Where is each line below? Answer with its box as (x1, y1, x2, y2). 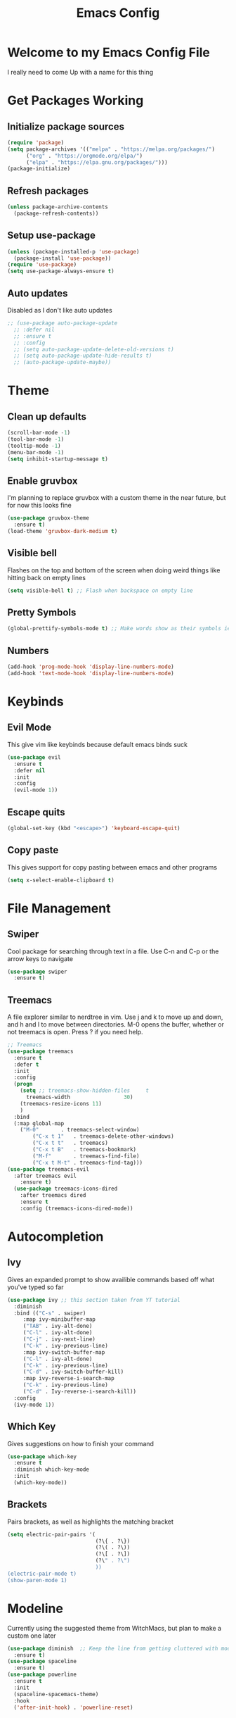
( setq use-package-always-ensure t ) (7, 268, 114, 275)
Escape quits (7, 806, 65, 818)
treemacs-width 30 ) (25, 1093, 133, 1101)
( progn (13, 1081, 33, 1088)
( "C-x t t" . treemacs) (32, 1139, 109, 1147)
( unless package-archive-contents (7, 203, 109, 211)
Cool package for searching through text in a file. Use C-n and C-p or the (7, 947, 219, 955)
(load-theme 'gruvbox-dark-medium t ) (7, 528, 118, 535)
